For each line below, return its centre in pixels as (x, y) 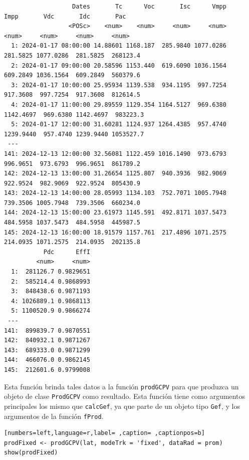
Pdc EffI (67, 252)
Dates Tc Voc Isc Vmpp (149, 7)
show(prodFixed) (31, 453)
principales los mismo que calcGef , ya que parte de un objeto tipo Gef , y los (122, 406)
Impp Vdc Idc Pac (65, 16)
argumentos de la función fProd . (54, 416)
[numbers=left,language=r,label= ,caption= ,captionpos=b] (104, 433)
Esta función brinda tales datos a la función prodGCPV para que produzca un (121, 386)
